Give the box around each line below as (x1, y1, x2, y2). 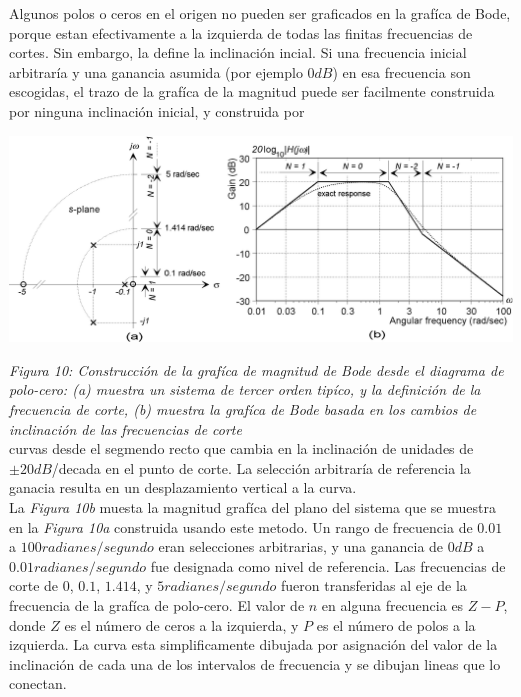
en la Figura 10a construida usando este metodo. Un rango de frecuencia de (9, 516, 473, 537)
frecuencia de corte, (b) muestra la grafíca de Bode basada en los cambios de (9, 399, 477, 420)
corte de (9, 575, 59, 596)
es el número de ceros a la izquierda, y (64, 614, 299, 635)
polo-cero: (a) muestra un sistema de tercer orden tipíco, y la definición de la (9, 379, 481, 400)
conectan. (9, 673, 67, 694)
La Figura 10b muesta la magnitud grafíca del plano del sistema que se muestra (9, 497, 496, 518)
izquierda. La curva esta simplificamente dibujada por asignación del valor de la (9, 634, 498, 655)
